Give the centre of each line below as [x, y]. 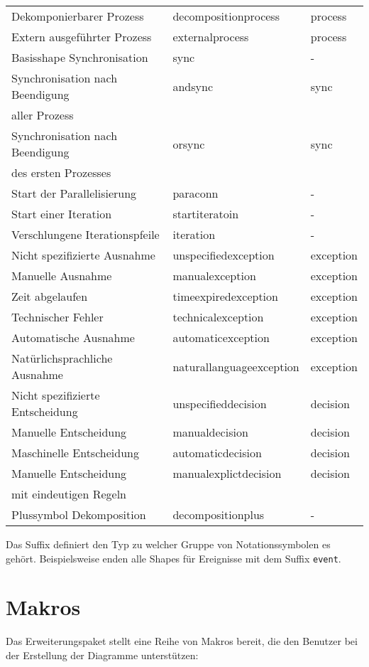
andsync [193, 86]
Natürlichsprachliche [62, 358]
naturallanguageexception [236, 366]
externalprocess [211, 37]
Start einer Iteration [62, 214]
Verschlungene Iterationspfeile [86, 234]
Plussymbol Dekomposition [79, 514]
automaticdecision [217, 453]
